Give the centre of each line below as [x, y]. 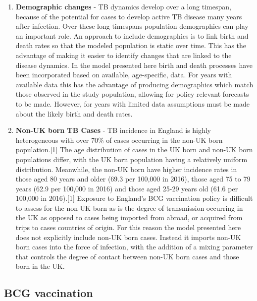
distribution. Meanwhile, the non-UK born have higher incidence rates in [126, 169]
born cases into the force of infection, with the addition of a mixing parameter [134, 247]
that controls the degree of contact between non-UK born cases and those [127, 256]
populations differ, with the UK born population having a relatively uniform [131, 159]
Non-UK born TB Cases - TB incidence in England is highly [113, 130]
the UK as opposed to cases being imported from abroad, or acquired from [129, 217]
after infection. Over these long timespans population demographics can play [132, 26]
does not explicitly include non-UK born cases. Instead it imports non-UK [128, 237]
